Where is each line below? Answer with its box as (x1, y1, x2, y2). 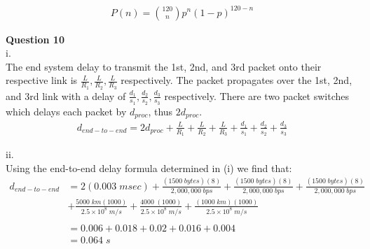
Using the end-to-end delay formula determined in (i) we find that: (6, 160, 292, 175)
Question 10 (6, 31, 64, 46)
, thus (148, 104, 173, 118)
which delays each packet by (6, 104, 127, 118)
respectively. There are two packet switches (164, 88, 350, 103)
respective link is (6, 73, 78, 87)
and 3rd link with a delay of (6, 88, 126, 103)
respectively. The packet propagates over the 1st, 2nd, (121, 73, 352, 87)
